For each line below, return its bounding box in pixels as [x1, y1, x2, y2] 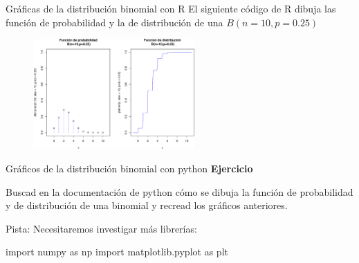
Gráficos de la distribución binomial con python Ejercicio [6, 161, 253, 175]
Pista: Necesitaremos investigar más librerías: [6, 221, 197, 235]
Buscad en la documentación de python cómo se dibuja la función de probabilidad [6, 184, 353, 199]
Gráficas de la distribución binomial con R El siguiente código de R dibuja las [6, 1, 336, 15]
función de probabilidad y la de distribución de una [6, 15, 223, 29]
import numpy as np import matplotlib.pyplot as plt [6, 244, 228, 259]
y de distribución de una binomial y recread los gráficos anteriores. [6, 198, 288, 212]
